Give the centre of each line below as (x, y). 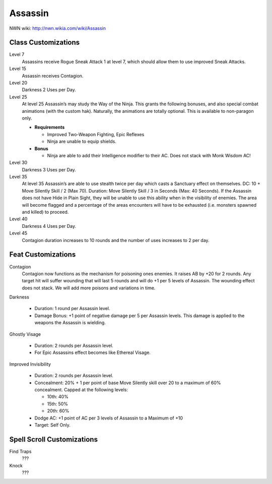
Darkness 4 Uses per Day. (49, 226)
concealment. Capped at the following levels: (81, 389)
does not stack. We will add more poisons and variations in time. (89, 288)
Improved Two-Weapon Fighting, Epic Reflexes (96, 134)
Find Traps (20, 451)
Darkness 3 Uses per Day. (49, 169)
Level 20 (18, 83)
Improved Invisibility (30, 364)
